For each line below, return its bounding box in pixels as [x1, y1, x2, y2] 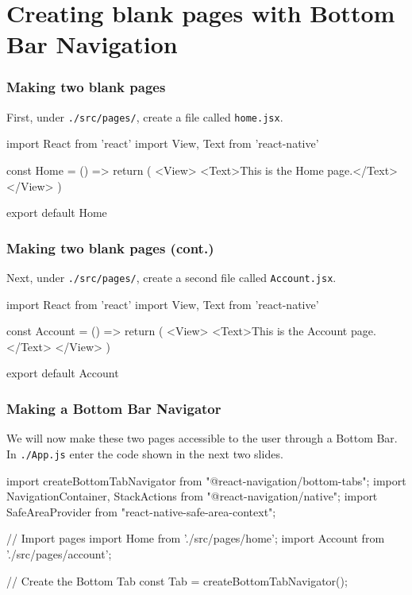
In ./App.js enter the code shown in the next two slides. [6, 445, 283, 462]
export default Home [6, 204, 107, 221]
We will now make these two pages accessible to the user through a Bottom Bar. [6, 430, 398, 446]
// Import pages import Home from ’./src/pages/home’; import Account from [6, 530, 385, 547]
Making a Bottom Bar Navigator [6, 398, 221, 418]
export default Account [6, 365, 119, 381]
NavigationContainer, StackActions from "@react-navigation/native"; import [6, 488, 378, 504]
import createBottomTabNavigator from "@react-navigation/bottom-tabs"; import [6, 472, 406, 489]
